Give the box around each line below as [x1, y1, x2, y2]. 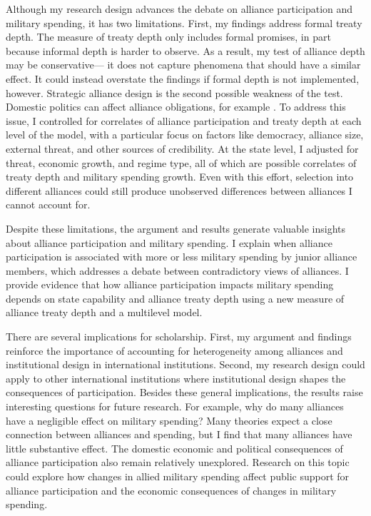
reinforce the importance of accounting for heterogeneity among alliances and [6, 343, 343, 358]
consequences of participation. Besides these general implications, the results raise [6, 385, 363, 400]
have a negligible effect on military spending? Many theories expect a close [6, 413, 332, 428]
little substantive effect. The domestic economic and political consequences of [6, 440, 343, 455]
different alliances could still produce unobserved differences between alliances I [6, 183, 352, 198]
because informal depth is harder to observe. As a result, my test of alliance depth [6, 43, 365, 58]
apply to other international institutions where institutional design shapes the [6, 370, 346, 385]
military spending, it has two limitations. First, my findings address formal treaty [6, 15, 362, 30]
